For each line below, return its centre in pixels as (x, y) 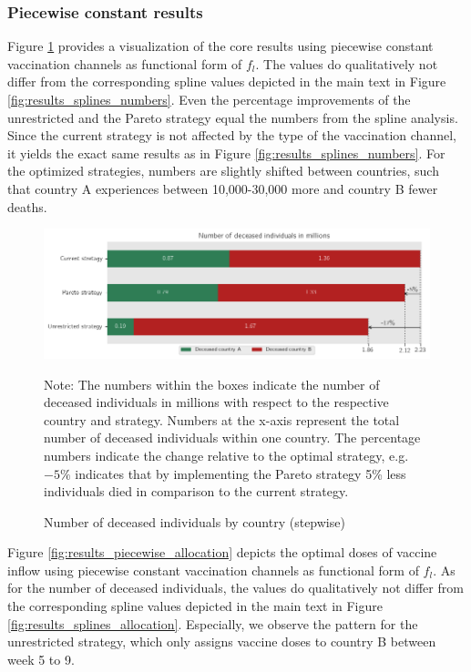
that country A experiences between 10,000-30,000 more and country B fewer (223, 188)
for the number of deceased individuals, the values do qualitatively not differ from (235, 588)
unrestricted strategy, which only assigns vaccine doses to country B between (222, 641)
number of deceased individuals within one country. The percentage (232, 438)
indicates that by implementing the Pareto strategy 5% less (241, 473)
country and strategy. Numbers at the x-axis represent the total (222, 419)
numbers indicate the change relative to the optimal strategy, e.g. (226, 455)
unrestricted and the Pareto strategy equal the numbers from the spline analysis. (233, 117)
